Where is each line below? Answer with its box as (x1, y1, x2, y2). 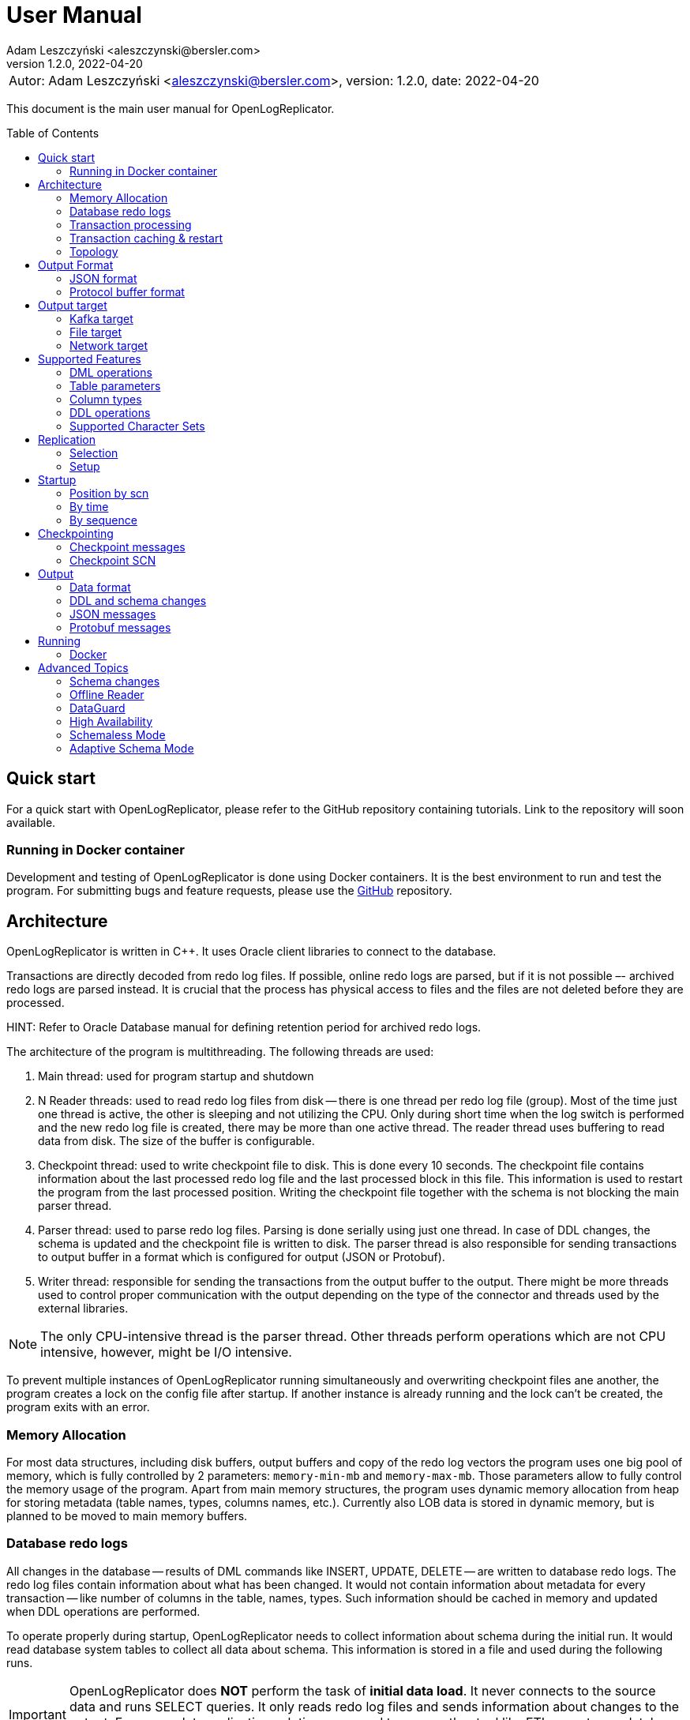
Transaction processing (69, 217, 192, 231)
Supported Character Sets (69, 419, 205, 433)
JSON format (69, 271, 137, 285)
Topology (69, 244, 118, 258)
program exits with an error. (6, 1400, 150, 1414)
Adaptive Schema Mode (69, 741, 194, 755)
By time (69, 499, 109, 513)
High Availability (69, 714, 153, 728)
